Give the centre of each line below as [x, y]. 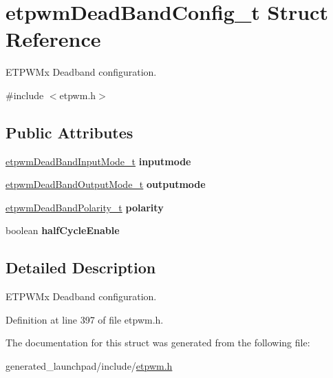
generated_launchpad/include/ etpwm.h [89, 366]
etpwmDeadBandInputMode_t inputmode [98, 161]
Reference [53, 39]
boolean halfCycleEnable [63, 230]
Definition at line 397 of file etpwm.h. [85, 319]
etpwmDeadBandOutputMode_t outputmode [106, 184]
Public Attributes [69, 132]
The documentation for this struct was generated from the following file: [158, 343]
